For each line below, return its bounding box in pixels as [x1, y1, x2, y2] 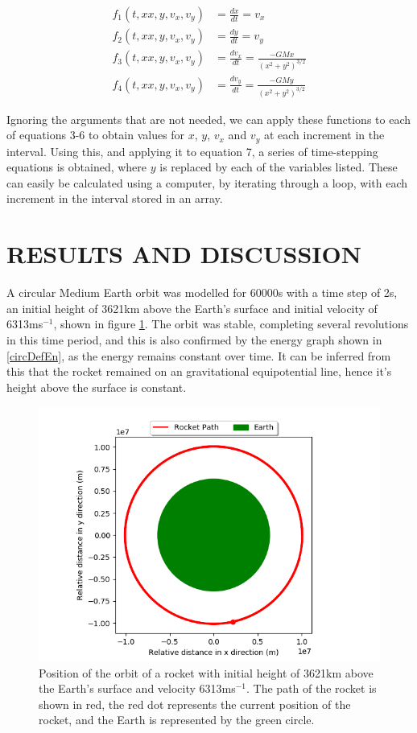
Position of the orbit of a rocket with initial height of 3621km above [39, 664, 374, 681]
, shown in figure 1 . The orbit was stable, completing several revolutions [53, 315, 409, 332]
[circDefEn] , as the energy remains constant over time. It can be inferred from [6, 347, 391, 364]
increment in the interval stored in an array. [6, 190, 223, 207]
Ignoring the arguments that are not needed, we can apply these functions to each [6, 110, 411, 127]
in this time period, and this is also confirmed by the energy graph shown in [6, 331, 382, 348]
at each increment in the [263, 126, 385, 143]
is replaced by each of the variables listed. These [159, 159, 398, 175]
